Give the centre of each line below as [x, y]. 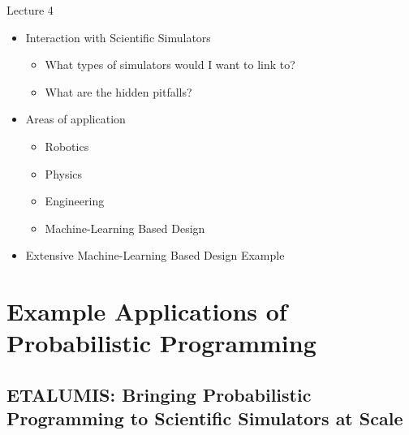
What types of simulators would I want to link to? [170, 65]
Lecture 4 [30, 10]
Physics [64, 173]
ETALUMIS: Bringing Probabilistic [159, 394]
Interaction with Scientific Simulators [118, 37]
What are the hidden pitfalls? [118, 91]
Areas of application [75, 119]
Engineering [75, 201]
